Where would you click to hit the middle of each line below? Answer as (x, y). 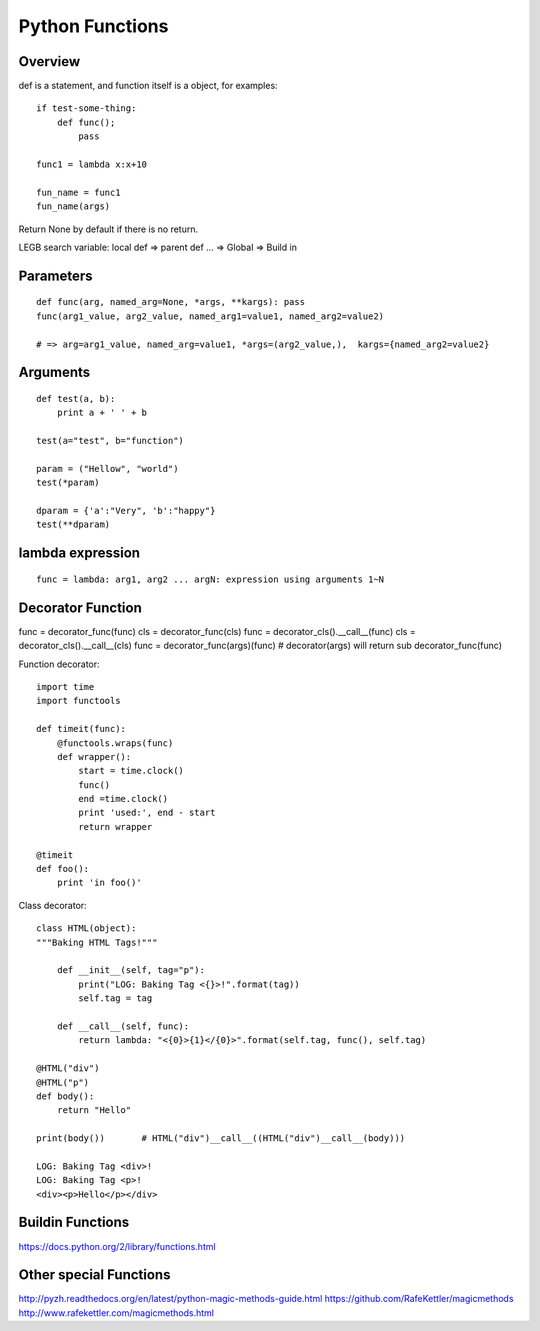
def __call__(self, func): (123, 1026)
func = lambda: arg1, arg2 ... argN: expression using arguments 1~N (210, 579)
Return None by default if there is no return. (108, 229)
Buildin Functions (74, 1222)
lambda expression (79, 553)
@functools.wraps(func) (115, 743)
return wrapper (115, 826)
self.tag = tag (115, 998)
